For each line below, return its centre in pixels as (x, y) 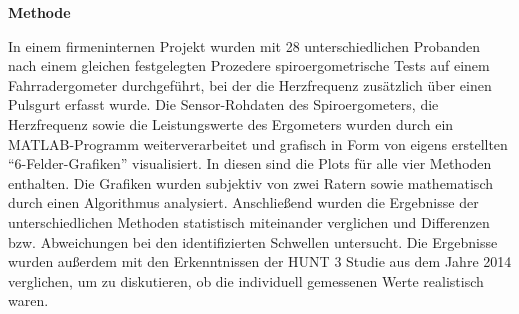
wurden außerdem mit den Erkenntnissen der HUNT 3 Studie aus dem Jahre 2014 (260, 261)
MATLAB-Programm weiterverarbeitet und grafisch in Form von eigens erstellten (258, 143)
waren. (28, 300)
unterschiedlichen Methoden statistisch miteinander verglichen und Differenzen (249, 221)
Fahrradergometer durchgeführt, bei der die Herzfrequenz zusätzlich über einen (250, 84)
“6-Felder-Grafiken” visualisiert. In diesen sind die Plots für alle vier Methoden (250, 163)
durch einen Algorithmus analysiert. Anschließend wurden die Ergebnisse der (243, 202)
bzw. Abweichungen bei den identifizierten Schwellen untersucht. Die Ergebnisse (253, 241)
